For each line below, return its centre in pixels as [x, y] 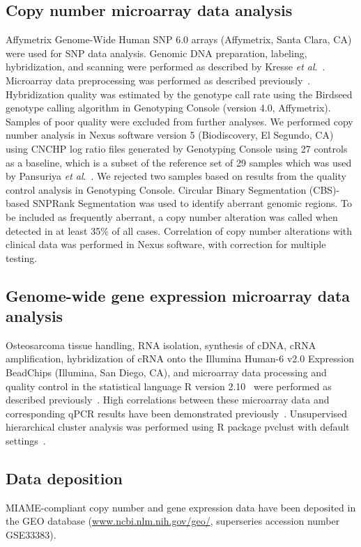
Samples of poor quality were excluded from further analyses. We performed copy [179, 121]
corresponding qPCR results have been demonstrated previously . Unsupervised [177, 413]
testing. [22, 257]
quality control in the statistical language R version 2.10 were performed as [169, 386]
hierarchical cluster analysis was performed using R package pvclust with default [178, 427]
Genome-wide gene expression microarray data [178, 295]
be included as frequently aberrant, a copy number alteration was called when [172, 216]
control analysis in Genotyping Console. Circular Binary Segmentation [156, 189]
